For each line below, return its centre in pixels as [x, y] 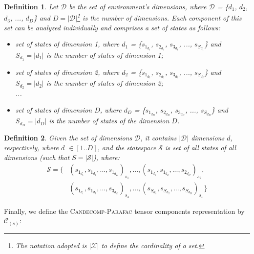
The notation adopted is [51, 245]
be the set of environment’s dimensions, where [138, 6]
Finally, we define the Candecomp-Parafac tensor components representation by [124, 211]
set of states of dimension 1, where [67, 44]
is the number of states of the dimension [109, 121]
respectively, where [32, 147]
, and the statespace [127, 147]
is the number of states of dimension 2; [105, 83]
